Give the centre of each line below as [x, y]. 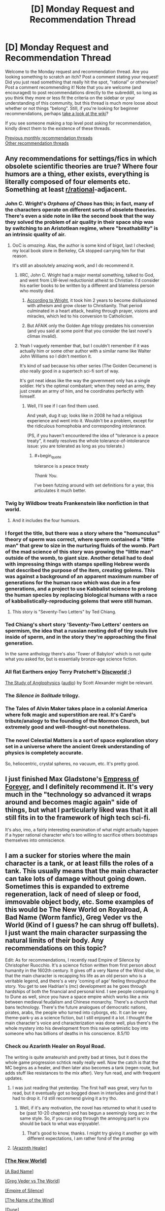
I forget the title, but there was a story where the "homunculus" [82, 533]
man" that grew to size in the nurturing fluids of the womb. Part [82, 545]
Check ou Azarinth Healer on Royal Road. [55, 1047]
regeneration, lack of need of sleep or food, [73, 894]
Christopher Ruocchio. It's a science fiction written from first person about [81, 965]
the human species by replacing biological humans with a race [81, 595]
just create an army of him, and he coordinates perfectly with [82, 391]
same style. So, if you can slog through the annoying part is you [84, 1118]
